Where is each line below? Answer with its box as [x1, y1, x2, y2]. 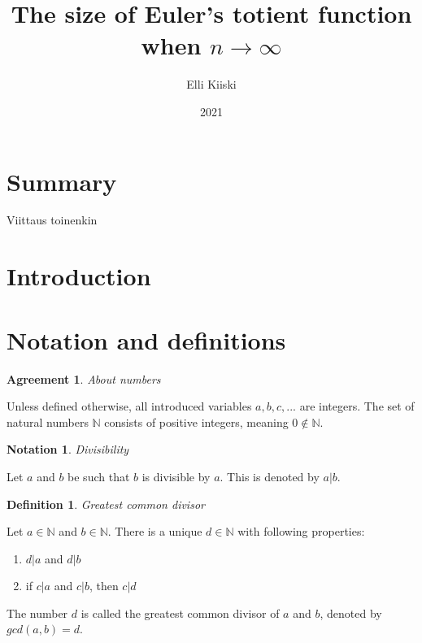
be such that [67, 467, 130, 484]
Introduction [7, 259, 151, 293]
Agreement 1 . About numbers [7, 370, 161, 387]
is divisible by [141, 467, 211, 484]
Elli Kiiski [186, 76, 237, 93]
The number [7, 604, 68, 621]
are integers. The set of [299, 398, 415, 415]
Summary [7, 164, 117, 198]
